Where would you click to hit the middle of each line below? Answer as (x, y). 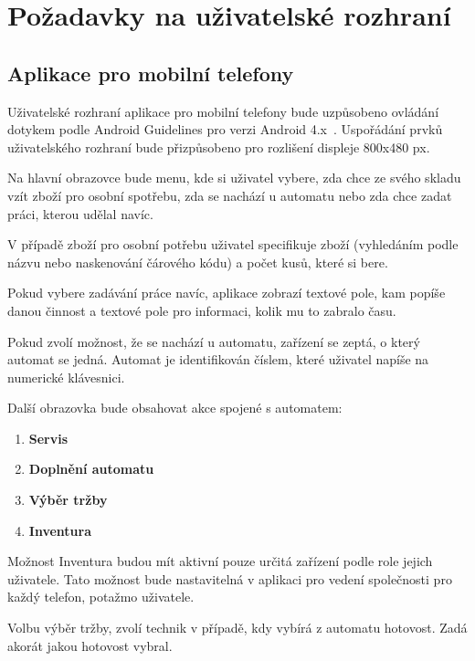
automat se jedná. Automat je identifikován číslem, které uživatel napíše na (218, 359)
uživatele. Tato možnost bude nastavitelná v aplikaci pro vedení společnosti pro (230, 578)
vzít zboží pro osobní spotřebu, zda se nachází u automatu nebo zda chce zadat (230, 195)
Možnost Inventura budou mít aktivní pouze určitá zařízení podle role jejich (220, 561)
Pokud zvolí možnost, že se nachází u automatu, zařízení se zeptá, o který (214, 341)
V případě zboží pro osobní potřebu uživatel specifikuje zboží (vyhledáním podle (233, 244)
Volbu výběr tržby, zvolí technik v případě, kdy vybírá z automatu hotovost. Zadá (237, 628)
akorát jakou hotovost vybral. (90, 645)
